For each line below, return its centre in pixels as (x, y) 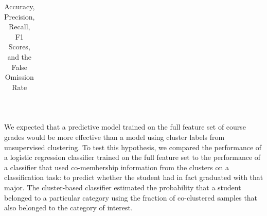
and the (20, 56)
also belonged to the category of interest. (68, 208)
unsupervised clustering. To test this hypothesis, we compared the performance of (133, 147)
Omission (19, 77)
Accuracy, (20, 6)
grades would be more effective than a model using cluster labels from (114, 137)
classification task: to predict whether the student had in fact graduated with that (134, 177)
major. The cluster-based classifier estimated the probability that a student (123, 187)
